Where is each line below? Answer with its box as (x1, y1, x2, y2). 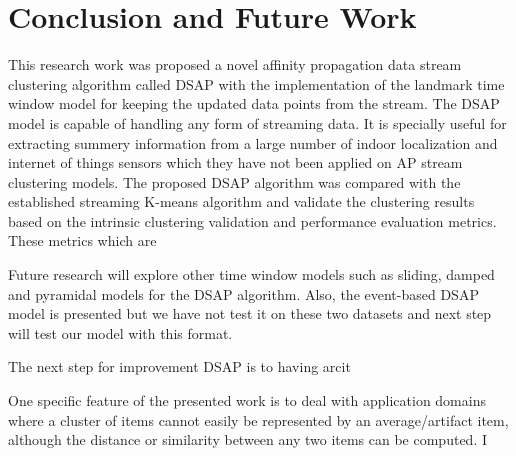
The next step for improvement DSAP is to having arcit (8, 356, 351, 377)
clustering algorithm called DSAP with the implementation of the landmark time (8, 73, 505, 94)
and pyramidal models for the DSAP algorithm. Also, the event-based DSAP (8, 283, 479, 304)
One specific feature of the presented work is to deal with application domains (8, 390, 486, 411)
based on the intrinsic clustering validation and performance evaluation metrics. (8, 210, 497, 231)
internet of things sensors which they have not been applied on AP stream (8, 152, 463, 173)
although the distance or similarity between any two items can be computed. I (8, 429, 487, 450)
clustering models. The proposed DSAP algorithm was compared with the (8, 171, 461, 192)
